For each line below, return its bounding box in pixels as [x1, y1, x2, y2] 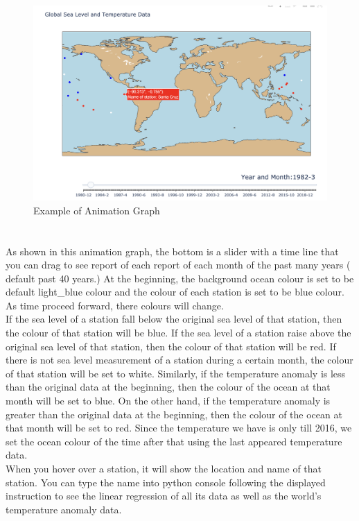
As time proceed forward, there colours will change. [6, 298, 224, 312]
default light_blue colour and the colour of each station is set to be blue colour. [6, 284, 344, 299]
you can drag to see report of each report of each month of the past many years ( [6, 257, 351, 272]
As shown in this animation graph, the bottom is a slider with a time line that [6, 244, 339, 258]
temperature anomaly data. [6, 502, 122, 516]
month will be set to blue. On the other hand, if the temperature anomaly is [6, 393, 331, 408]
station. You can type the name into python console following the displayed [6, 475, 326, 489]
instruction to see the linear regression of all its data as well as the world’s [6, 488, 322, 503]
